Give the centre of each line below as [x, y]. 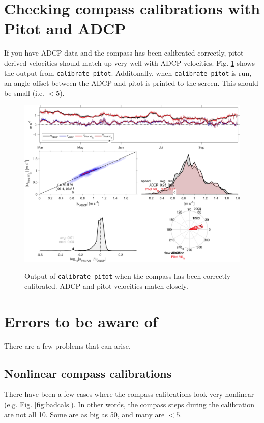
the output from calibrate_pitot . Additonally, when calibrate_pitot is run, [128, 73]
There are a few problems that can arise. [67, 345]
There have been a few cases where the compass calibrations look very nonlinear [129, 394]
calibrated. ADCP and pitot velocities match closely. [106, 286]
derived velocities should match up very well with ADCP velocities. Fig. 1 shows [129, 62]
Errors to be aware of [81, 321]
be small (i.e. [24, 92]
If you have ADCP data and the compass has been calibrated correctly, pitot [124, 53]
